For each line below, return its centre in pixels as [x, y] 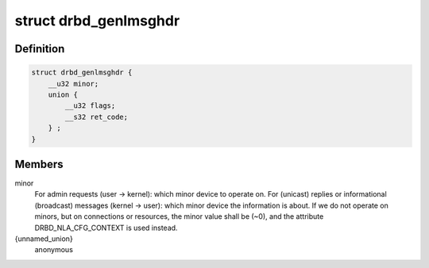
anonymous [54, 250]
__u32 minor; [73, 84]
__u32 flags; [90, 106]
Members [39, 164]
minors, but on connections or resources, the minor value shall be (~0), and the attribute [179, 216]
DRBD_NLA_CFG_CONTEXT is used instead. [106, 228]
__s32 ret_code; [97, 117]
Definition [40, 49]
